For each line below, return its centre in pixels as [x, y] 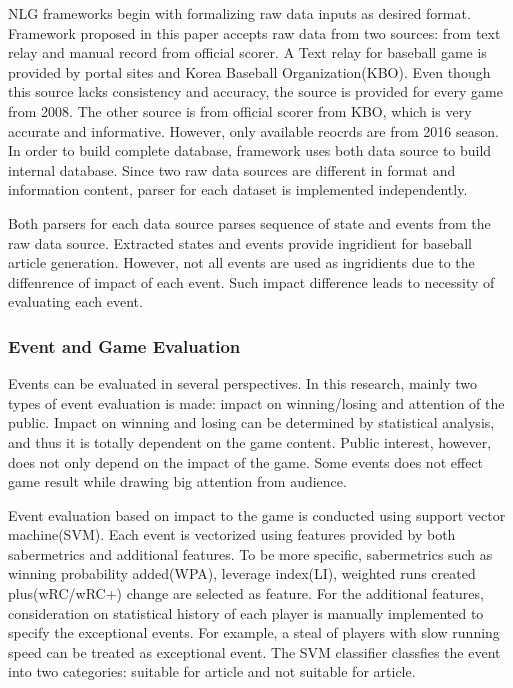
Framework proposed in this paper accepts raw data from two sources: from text [254, 32]
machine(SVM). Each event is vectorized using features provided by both [232, 534]
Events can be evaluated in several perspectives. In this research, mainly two [242, 383]
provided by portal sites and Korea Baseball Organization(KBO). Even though [249, 71]
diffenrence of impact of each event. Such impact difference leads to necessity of [251, 281]
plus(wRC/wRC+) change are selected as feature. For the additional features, [246, 593]
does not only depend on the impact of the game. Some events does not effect [246, 461]
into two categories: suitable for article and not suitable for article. [212, 671]
